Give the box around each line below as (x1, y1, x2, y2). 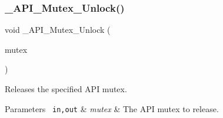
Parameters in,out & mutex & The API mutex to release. (5, 102, 219, 114)
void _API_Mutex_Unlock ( (5, 23, 111, 36)
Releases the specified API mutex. (5, 83, 127, 95)
